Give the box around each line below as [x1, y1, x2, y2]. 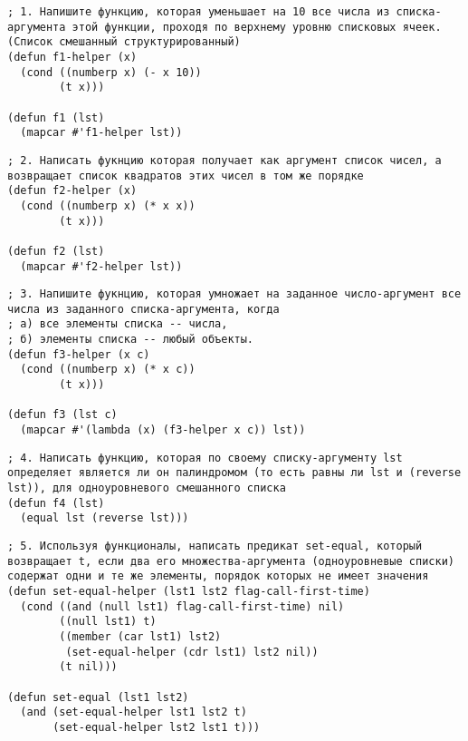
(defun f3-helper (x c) [7, 347, 150, 361]
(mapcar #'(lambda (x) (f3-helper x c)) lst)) [20, 424, 306, 437]
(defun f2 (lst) [7, 244, 105, 258]
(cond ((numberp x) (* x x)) [20, 199, 196, 212]
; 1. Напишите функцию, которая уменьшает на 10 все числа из [7, 5, 390, 18]
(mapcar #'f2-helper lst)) [20, 259, 183, 273]
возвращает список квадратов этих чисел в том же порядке [7, 169, 364, 182]
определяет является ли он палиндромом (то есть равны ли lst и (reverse [7, 466, 462, 480]
